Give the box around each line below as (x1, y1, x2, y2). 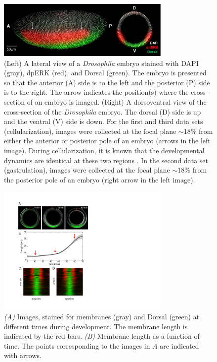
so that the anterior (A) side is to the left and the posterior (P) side (4, 77, 210, 87)
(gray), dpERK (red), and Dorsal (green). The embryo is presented (4, 67, 207, 78)
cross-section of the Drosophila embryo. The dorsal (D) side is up (4, 106, 201, 117)
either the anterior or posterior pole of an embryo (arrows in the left (4, 135, 211, 146)
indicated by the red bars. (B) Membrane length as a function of (4, 331, 200, 341)
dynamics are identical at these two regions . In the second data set (4, 155, 209, 165)
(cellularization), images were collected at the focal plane (4, 125, 176, 136)
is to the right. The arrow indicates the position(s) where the (4, 87, 189, 97)
